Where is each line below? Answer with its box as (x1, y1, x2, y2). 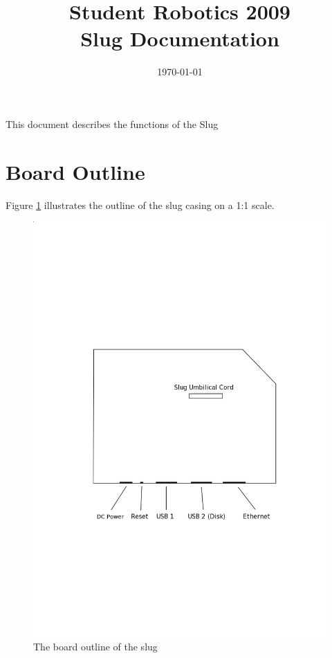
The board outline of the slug (33, 639, 158, 653)
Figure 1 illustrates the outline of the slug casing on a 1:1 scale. (6, 197, 275, 212)
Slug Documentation (80, 24, 279, 53)
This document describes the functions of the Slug (6, 116, 219, 131)
